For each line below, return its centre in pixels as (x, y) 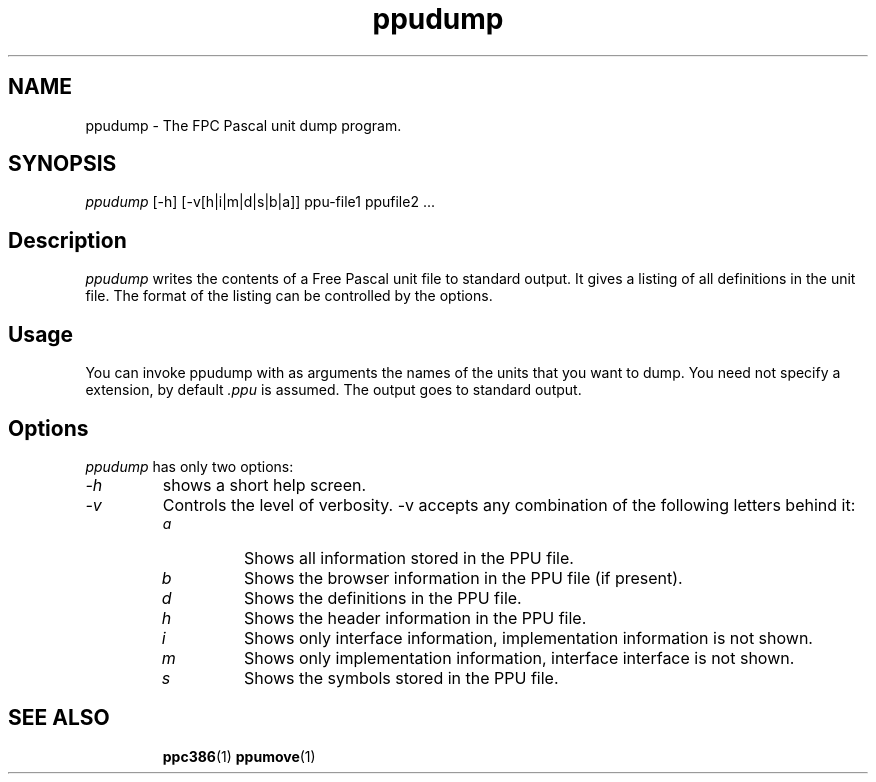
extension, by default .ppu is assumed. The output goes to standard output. (333, 390)
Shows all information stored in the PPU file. (408, 557)
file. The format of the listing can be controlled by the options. (289, 296)
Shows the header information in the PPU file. (415, 617)
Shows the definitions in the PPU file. (382, 597)
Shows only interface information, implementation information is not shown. (528, 637)
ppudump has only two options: (189, 466)
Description (67, 240)
